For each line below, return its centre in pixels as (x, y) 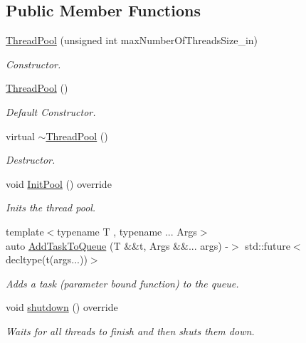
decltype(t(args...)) (47, 259)
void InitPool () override (59, 183)
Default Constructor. (51, 111)
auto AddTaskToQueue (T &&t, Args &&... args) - (117, 245)
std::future (268, 245)
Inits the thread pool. (51, 207)
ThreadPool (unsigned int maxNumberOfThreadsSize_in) (132, 40)
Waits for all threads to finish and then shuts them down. (130, 331)
